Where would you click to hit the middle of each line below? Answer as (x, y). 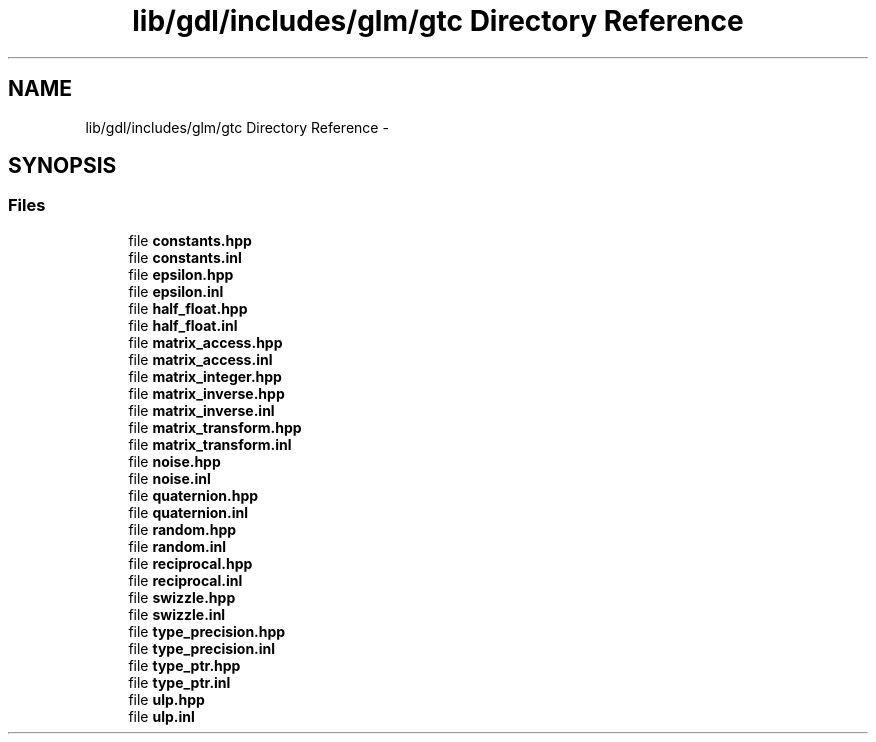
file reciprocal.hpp (190, 563)
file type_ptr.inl (179, 682)
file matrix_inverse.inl (201, 410)
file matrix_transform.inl (210, 444)
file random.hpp (182, 529)
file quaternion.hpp (193, 495)
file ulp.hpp (166, 699)
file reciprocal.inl (185, 580)
